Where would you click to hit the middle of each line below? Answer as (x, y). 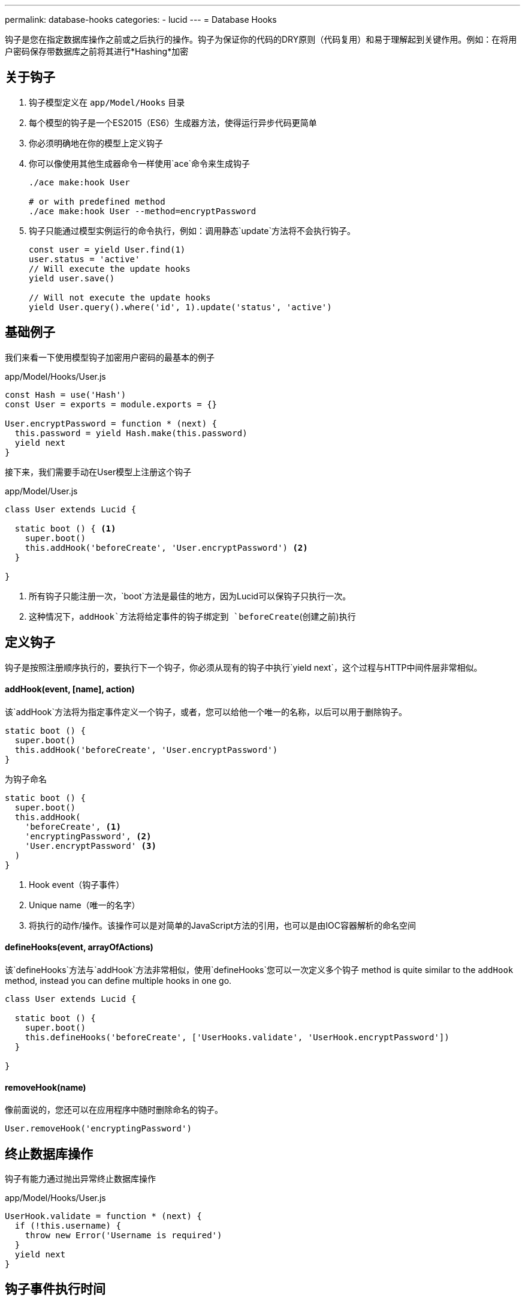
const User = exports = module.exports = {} (111, 404)
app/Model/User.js (41, 491)
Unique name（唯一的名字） (85, 905)
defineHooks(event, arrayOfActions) (79, 947)
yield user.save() (72, 278)
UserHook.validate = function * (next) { (103, 1216)
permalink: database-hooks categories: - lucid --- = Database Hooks (141, 19)
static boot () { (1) (65, 528)
